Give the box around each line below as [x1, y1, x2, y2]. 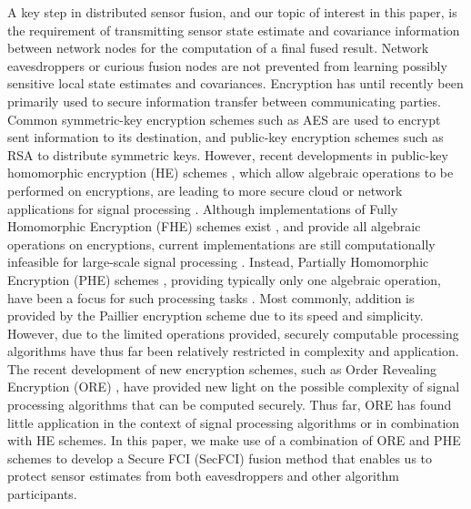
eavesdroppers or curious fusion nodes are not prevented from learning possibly [7, 56, 447, 75]
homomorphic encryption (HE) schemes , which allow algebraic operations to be [7, 163, 454, 182]
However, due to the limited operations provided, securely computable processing [7, 323, 459, 342]
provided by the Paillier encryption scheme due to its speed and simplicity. [7, 306, 424, 325]
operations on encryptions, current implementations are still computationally [7, 234, 436, 253]
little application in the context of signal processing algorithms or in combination [7, 412, 460, 432]
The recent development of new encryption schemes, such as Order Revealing [7, 359, 436, 378]
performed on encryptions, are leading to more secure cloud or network [7, 180, 403, 199]
